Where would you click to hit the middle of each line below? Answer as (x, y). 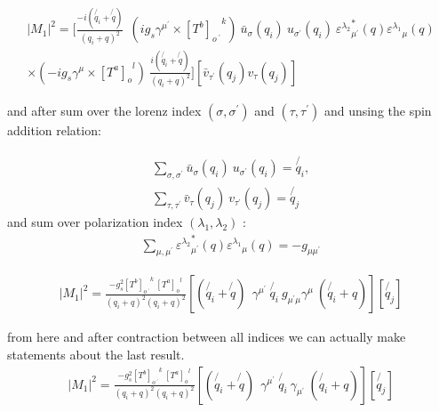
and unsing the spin (378, 111)
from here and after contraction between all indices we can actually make (207, 337)
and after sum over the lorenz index (104, 111)
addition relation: (54, 130)
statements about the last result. (96, 354)
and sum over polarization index (95, 222)
